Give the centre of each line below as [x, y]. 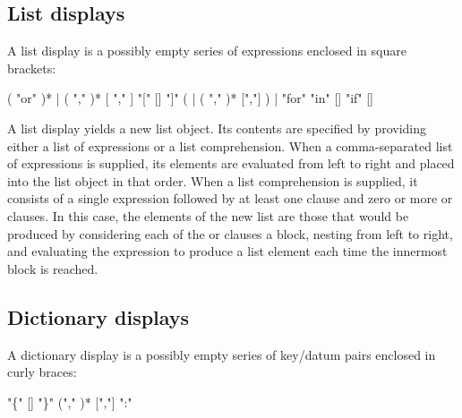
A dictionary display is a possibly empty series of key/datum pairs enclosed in [222, 354]
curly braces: [42, 372]
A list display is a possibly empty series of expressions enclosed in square [207, 51]
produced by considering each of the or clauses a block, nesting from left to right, [230, 233]
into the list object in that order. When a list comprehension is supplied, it [213, 180]
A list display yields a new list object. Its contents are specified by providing [217, 128]
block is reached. [53, 268]
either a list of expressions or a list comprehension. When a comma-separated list [230, 145]
